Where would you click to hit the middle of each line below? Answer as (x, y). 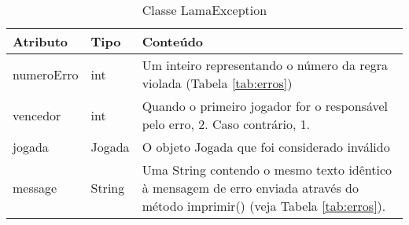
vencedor (37, 115)
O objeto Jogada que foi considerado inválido (266, 147)
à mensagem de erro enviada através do (251, 188)
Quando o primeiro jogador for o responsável (265, 106)
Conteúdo (173, 41)
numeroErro (46, 74)
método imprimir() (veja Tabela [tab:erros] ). (264, 206)
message (35, 188)
